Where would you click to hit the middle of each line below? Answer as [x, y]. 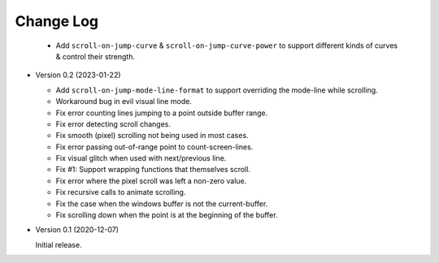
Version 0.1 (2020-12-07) [77, 230]
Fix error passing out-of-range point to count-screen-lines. [154, 147]
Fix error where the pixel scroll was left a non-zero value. [151, 181]
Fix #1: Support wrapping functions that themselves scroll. [153, 170]
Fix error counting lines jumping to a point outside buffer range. [162, 113]
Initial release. [59, 244]
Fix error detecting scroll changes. [113, 124]
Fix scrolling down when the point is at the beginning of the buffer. [167, 215]
